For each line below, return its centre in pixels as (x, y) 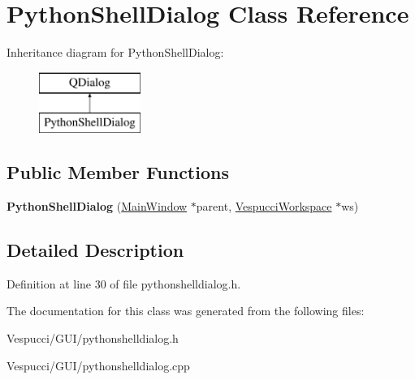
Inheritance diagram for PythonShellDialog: (115, 52)
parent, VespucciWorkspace (264, 206)
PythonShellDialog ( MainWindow (97, 206)
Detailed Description (95, 250)
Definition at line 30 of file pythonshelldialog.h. (124, 283)
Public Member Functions (118, 172)
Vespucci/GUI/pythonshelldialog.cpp (98, 365)
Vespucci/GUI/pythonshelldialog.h (93, 338)
